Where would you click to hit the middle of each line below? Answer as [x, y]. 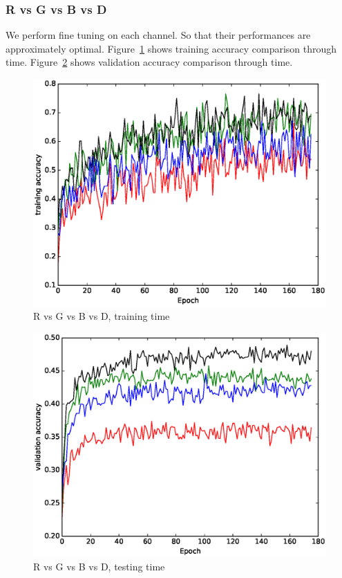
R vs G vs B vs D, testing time [99, 566]
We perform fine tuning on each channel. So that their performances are [158, 35]
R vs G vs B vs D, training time [102, 315]
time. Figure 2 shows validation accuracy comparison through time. [149, 62]
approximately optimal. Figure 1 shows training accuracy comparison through [171, 48]
